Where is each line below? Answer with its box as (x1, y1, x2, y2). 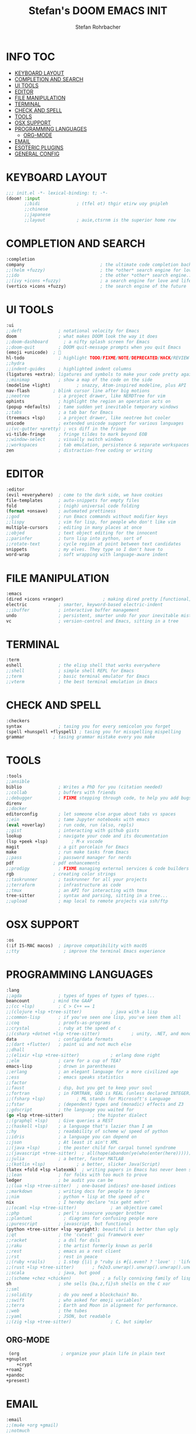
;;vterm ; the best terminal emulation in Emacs (6, 678, 158, 685)
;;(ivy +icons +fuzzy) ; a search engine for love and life (6, 278, 192, 284)
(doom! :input (6, 195, 41, 201)
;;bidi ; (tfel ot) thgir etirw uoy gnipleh (24, 201, 168, 207)
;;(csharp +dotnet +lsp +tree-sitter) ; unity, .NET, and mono (6, 1030, 192, 1036)
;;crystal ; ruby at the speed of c (6, 1025, 121, 1031)
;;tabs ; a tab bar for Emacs (6, 409, 114, 415)
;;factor (6, 1080, 27, 1085)
